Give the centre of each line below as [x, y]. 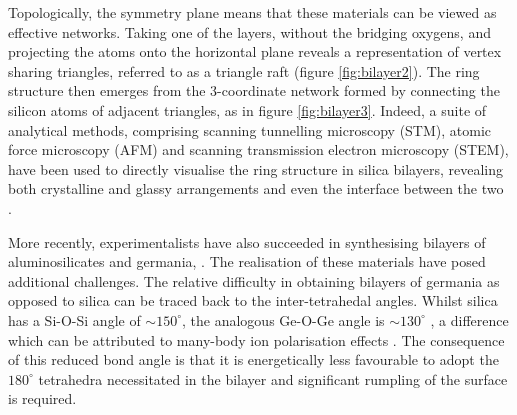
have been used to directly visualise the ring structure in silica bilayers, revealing [255, 168]
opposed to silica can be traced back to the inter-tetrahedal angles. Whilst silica [253, 300]
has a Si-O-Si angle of [74, 319]
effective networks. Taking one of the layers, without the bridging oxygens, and [249, 31]
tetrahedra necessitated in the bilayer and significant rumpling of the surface [273, 378]
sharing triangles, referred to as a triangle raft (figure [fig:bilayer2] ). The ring [244, 70]
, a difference [469, 319]
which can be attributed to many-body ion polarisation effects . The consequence [256, 339]
